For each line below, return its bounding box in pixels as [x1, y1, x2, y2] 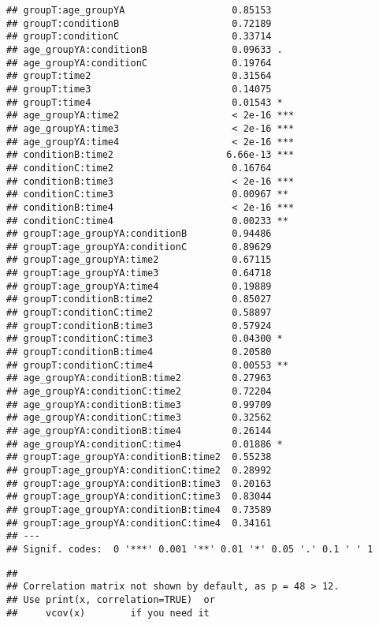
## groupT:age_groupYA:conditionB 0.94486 [6, 228, 272, 240]
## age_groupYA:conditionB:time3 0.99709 [6, 399, 272, 410]
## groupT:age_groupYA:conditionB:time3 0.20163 [6, 477, 272, 489]
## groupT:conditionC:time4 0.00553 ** [6, 359, 288, 371]
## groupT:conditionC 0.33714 [6, 31, 272, 43]
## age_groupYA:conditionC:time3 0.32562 [6, 412, 272, 424]
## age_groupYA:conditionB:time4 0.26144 [6, 425, 272, 436]
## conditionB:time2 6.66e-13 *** [6, 149, 295, 161]
